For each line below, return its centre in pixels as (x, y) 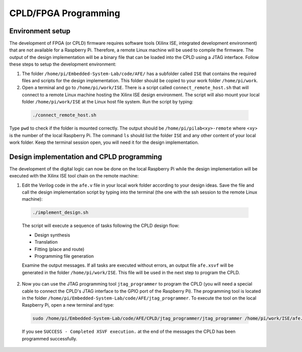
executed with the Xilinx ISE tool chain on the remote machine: (74, 176)
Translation (46, 242)
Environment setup (40, 31)
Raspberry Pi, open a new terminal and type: (68, 305)
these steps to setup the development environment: (63, 64)
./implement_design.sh (60, 213)
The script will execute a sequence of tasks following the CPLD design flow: (101, 226)
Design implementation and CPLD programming (86, 157)
